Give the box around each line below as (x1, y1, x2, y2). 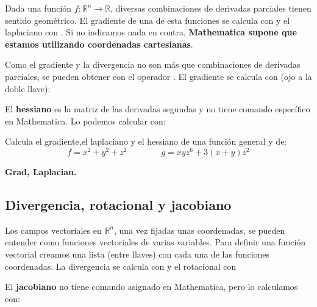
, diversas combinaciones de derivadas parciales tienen (110, 2, 312, 14)
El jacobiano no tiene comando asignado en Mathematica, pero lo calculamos (5, 280, 298, 293)
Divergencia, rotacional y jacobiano (5, 195, 232, 214)
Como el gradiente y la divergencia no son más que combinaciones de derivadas (5, 58, 301, 71)
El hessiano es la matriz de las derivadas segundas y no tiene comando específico (5, 103, 310, 115)
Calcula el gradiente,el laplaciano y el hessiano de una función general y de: (5, 135, 287, 148)
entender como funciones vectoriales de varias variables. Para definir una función (5, 236, 306, 248)
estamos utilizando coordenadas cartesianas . (5, 37, 193, 50)
